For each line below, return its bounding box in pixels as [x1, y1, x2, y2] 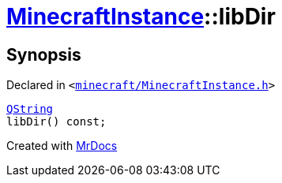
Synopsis [6, 44, 81, 65]
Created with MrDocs [6, 139, 118, 153]
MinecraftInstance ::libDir [6, 3, 276, 30]
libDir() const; [6, 115, 107, 129]
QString [6, 103, 54, 116]
